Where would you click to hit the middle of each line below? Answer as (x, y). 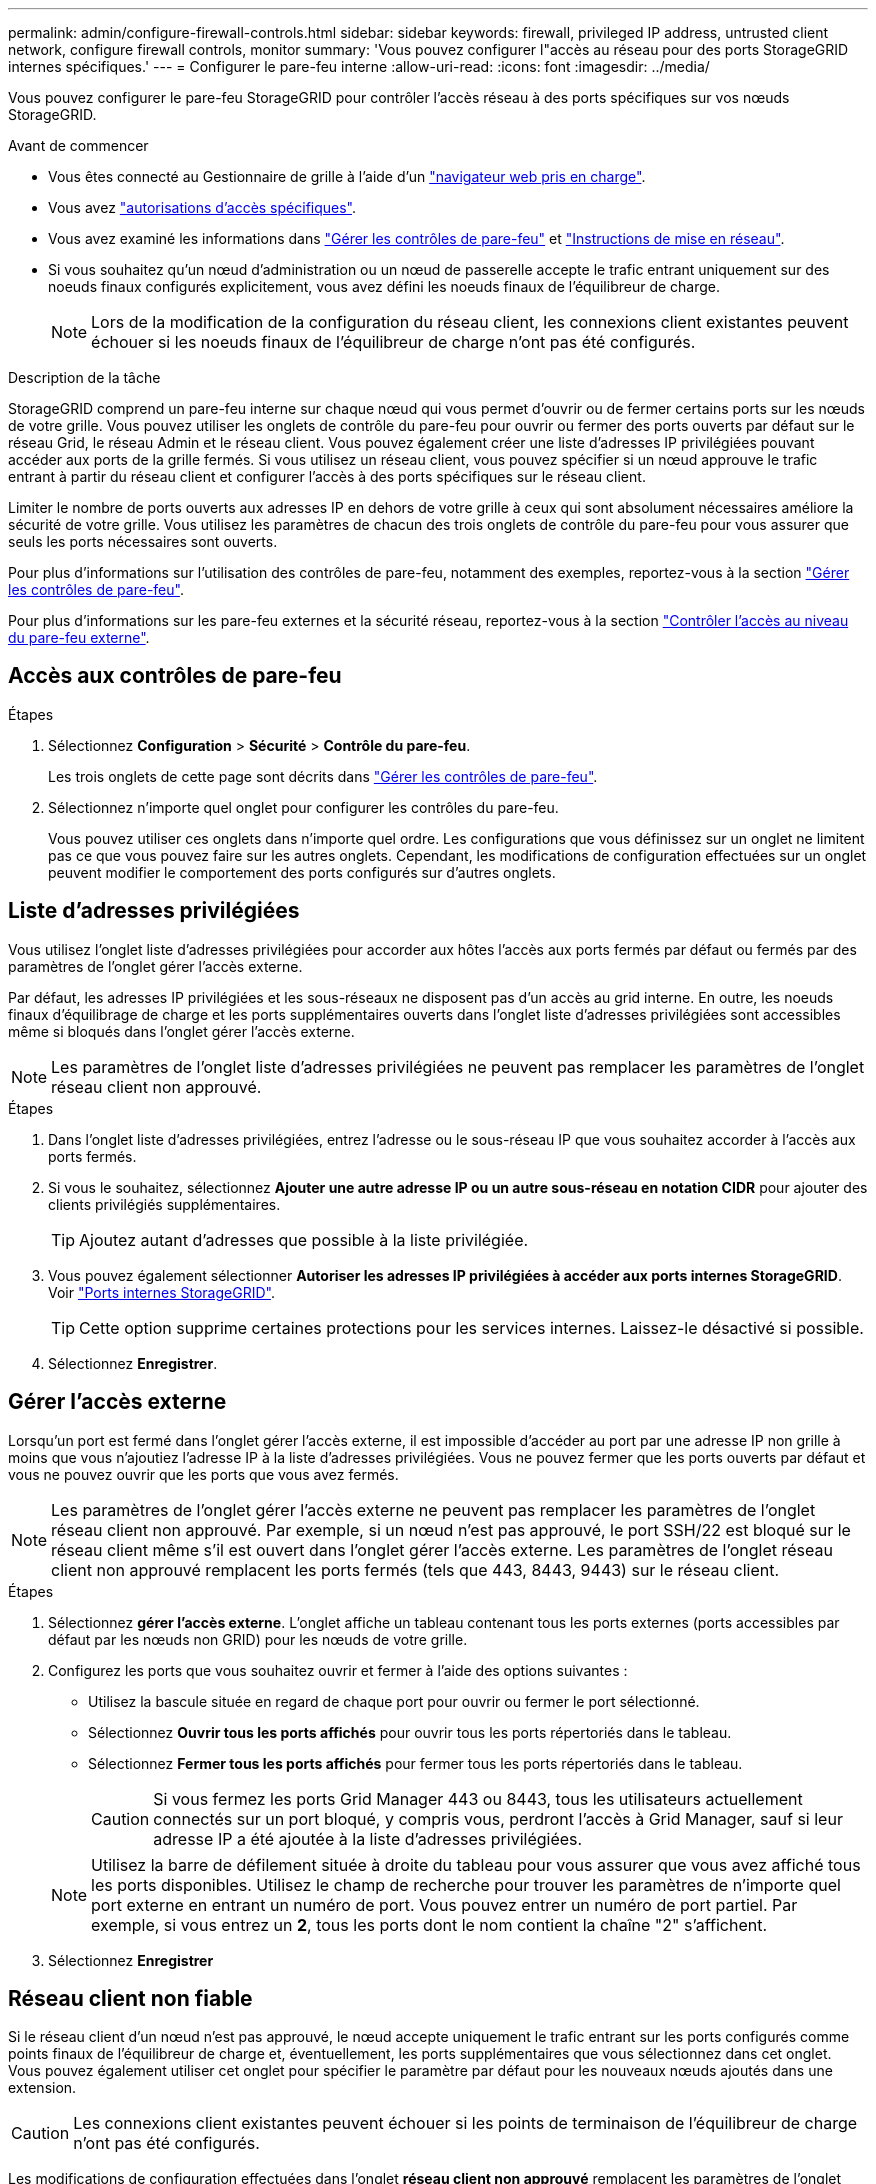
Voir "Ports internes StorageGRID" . (161, 1292)
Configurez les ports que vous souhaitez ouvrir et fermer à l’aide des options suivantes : (338, 1670)
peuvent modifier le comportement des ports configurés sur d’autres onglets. (302, 872)
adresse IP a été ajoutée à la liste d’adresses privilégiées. (368, 1838)
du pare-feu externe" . (79, 637)
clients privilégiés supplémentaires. (164, 1204)
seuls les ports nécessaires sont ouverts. (143, 541)
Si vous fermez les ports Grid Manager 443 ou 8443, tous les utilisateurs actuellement (478, 1798)
